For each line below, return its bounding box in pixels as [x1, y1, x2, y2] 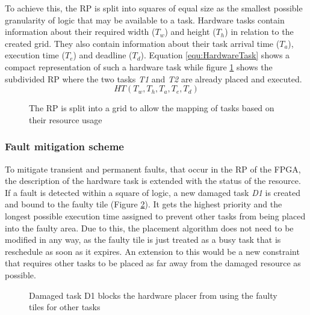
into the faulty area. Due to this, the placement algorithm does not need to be [5, 221, 294, 234]
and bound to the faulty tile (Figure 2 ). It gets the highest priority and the [5, 198, 282, 210]
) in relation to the [225, 25, 294, 38]
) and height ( [164, 25, 216, 38]
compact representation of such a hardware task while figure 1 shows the [5, 60, 273, 73]
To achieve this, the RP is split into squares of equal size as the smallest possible [5, 2, 303, 14]
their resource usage [29, 113, 102, 126]
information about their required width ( [5, 25, 155, 38]
